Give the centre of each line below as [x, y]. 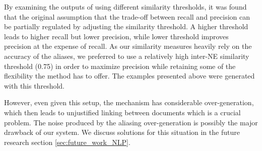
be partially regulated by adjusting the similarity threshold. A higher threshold [126, 26]
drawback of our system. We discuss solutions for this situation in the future [122, 132]
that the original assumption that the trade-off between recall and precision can [127, 16]
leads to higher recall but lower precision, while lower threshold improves [116, 36]
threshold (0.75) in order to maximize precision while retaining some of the [120, 66]
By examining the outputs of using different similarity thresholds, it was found [125, 7]
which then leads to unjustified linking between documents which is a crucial [122, 112]
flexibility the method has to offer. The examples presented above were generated [129, 76]
